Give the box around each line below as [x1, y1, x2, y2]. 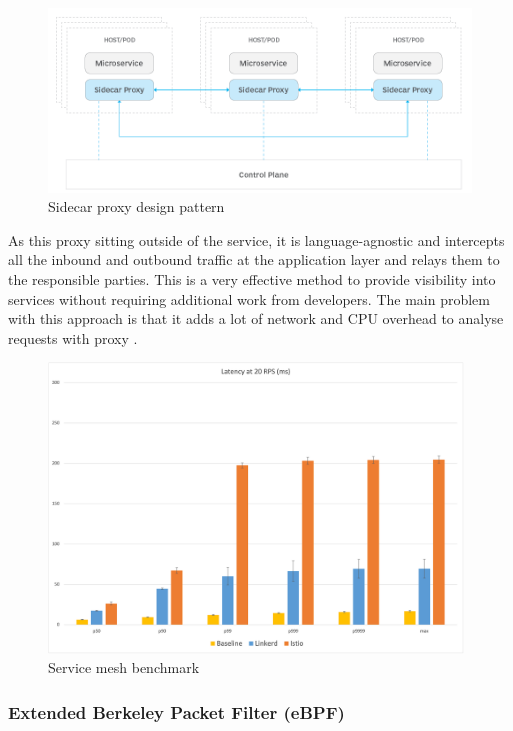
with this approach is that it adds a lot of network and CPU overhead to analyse [8, 308, 504, 329]
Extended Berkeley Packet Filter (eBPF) [8, 699, 345, 724]
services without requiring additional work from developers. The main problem [8, 288, 490, 309]
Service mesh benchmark [48, 657, 200, 678]
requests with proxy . [8, 327, 138, 348]
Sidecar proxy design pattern [48, 196, 225, 217]
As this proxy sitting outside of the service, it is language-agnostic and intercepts [8, 229, 505, 250]
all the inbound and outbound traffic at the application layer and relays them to [8, 249, 500, 270]
